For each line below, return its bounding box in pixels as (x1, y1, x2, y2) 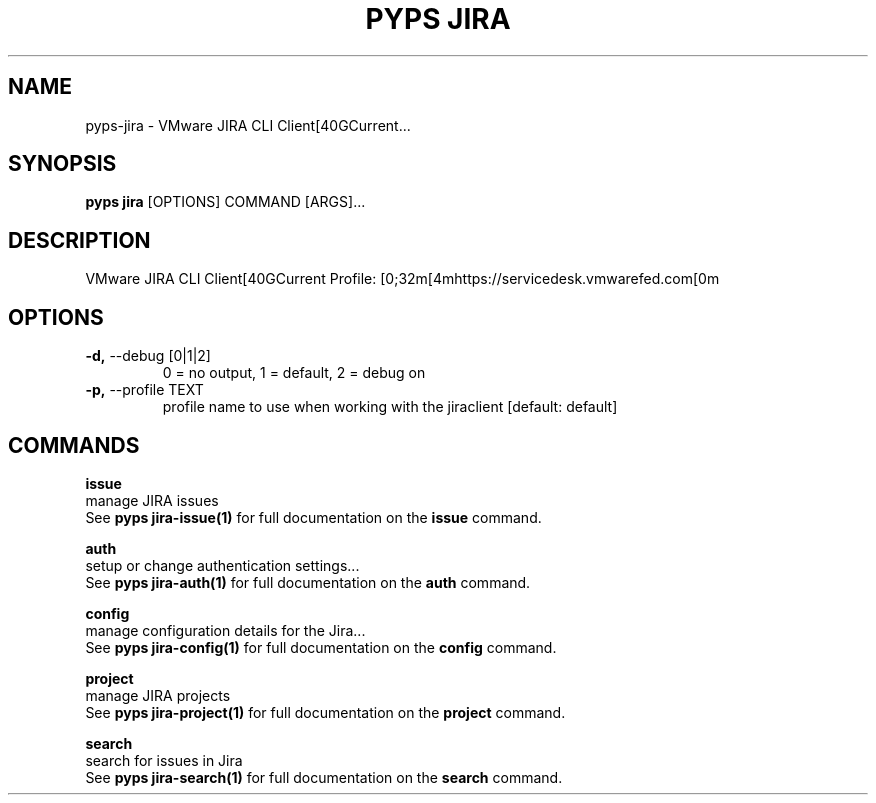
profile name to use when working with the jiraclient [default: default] (162, 398, 618, 416)
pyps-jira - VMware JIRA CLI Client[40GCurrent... (85, 116, 411, 134)
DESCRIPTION (8, 227, 151, 253)
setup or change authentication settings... (85, 556, 360, 574)
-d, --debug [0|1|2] (85, 347, 211, 365)
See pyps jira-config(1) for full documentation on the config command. (85, 638, 557, 656)
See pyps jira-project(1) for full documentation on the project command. (85, 703, 566, 721)
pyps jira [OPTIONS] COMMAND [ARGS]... (85, 193, 366, 211)
